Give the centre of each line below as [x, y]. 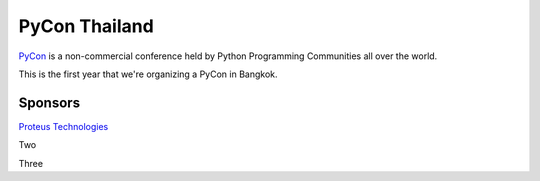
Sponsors [49, 102]
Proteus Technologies [63, 126]
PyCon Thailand [86, 26]
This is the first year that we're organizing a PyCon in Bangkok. [148, 74]
